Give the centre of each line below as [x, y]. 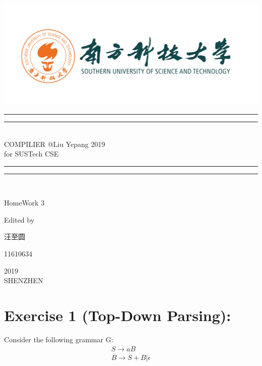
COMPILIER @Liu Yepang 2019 [55, 144]
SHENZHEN [24, 280]
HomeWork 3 [24, 203]
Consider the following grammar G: [59, 339]
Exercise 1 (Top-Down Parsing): [118, 315]
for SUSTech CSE [31, 154]
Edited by [19, 219]
